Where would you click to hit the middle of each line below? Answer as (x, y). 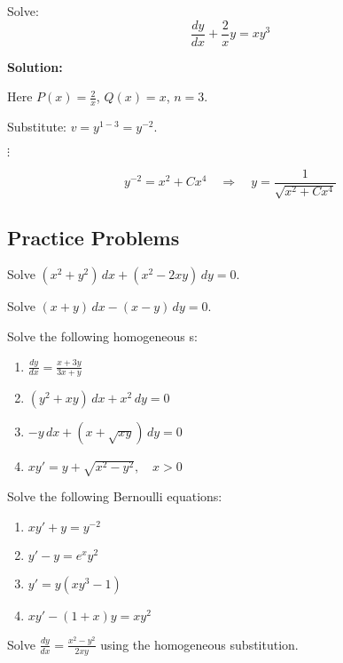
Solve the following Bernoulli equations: (115, 496)
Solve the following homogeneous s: (102, 335)
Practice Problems (94, 237)
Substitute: (37, 127)
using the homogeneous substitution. (199, 644)
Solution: (35, 66)
